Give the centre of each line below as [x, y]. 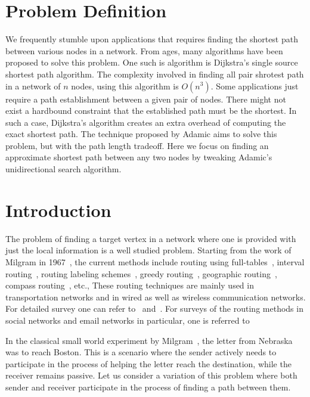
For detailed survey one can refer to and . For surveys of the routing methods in [154, 308]
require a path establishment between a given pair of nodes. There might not [146, 99]
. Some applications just [255, 86]
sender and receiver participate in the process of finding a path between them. [148, 387]
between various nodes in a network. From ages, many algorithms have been [144, 50]
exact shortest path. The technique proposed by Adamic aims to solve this [141, 134]
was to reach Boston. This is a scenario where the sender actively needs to [141, 352]
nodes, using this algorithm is [125, 86]
